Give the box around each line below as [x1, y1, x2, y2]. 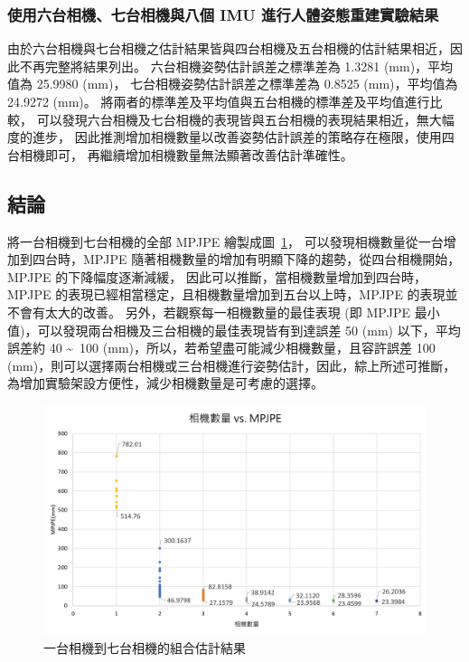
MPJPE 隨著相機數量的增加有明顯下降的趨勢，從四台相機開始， [82, 250, 461, 269]
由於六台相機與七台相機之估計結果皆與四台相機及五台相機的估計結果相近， [7, 39, 450, 58]
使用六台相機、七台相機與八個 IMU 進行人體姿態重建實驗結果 [7, 3, 439, 25]
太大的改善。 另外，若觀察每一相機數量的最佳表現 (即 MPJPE [44, 302, 411, 321]
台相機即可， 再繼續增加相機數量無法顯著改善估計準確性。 [7, 145, 353, 164]
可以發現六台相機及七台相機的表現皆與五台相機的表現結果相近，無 [36, 109, 429, 128]
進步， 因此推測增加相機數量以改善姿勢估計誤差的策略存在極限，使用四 [32, 128, 455, 147]
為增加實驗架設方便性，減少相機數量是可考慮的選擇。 [7, 374, 324, 392]
